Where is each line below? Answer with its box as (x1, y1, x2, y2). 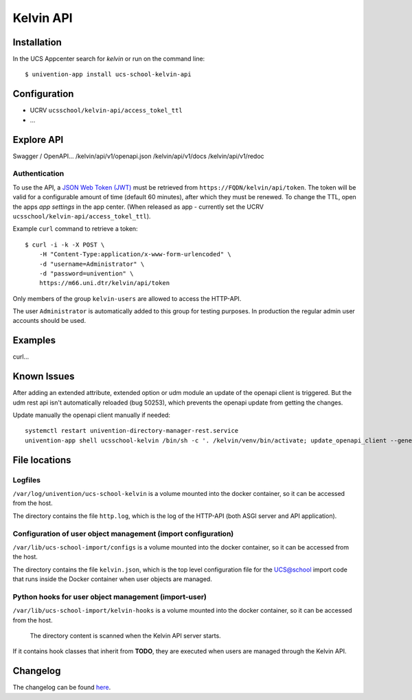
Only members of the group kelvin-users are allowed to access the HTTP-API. (12, 294, 242, 302)
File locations (12, 454, 71, 466)
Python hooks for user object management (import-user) (12, 591, 207, 601)
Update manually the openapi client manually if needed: (12, 411, 171, 419)
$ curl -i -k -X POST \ (25, 240, 105, 249)
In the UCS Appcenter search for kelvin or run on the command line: (12, 55, 205, 63)
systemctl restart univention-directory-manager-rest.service (25, 427, 239, 435)
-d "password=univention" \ (38, 269, 134, 278)
